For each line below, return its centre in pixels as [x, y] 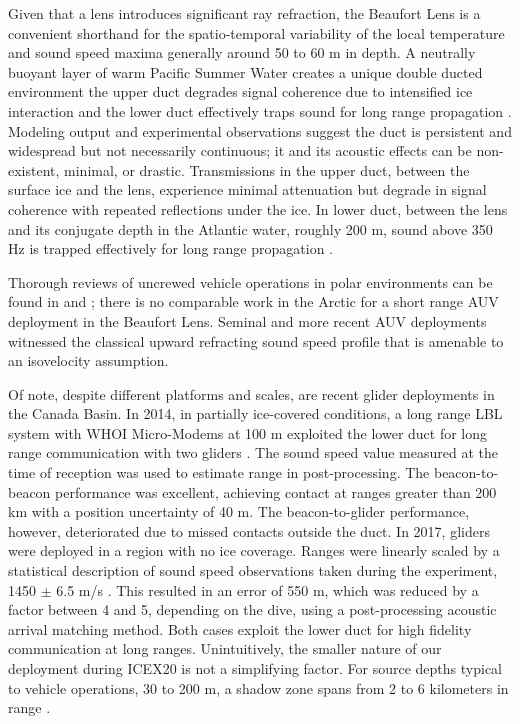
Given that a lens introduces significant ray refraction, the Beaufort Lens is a [244, 13]
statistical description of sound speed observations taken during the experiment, [253, 570]
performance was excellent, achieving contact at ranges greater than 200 [276, 491]
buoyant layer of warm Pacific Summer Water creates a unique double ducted [245, 71]
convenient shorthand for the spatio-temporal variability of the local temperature [256, 32]
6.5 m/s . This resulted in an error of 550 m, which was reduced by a [267, 589]
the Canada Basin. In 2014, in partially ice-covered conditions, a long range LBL [255, 413]
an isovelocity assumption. [88, 360]
